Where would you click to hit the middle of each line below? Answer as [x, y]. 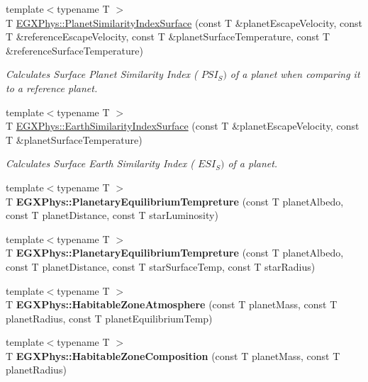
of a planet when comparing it [295, 74]
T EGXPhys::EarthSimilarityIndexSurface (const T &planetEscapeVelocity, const [183, 126]
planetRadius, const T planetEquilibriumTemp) [109, 318]
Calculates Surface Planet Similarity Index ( [102, 74]
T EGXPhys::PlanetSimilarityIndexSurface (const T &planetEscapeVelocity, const [184, 22]
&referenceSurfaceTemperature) [74, 50]
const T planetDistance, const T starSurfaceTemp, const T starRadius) [161, 266]
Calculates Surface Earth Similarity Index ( [100, 163]
